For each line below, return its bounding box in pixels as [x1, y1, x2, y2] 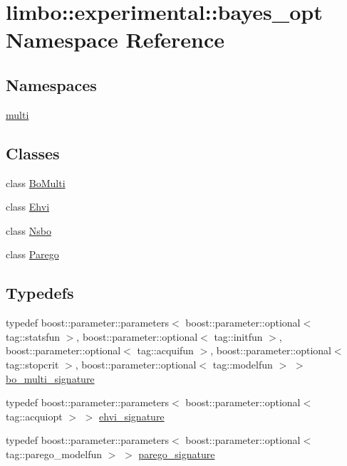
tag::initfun [214, 329, 263, 344]
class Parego [6, 247, 59, 262]
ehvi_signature [99, 408, 165, 423]
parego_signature [138, 446, 215, 461]
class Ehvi [6, 199, 50, 214]
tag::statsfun [6, 329, 61, 344]
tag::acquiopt [6, 408, 63, 423]
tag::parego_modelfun [6, 446, 103, 461]
